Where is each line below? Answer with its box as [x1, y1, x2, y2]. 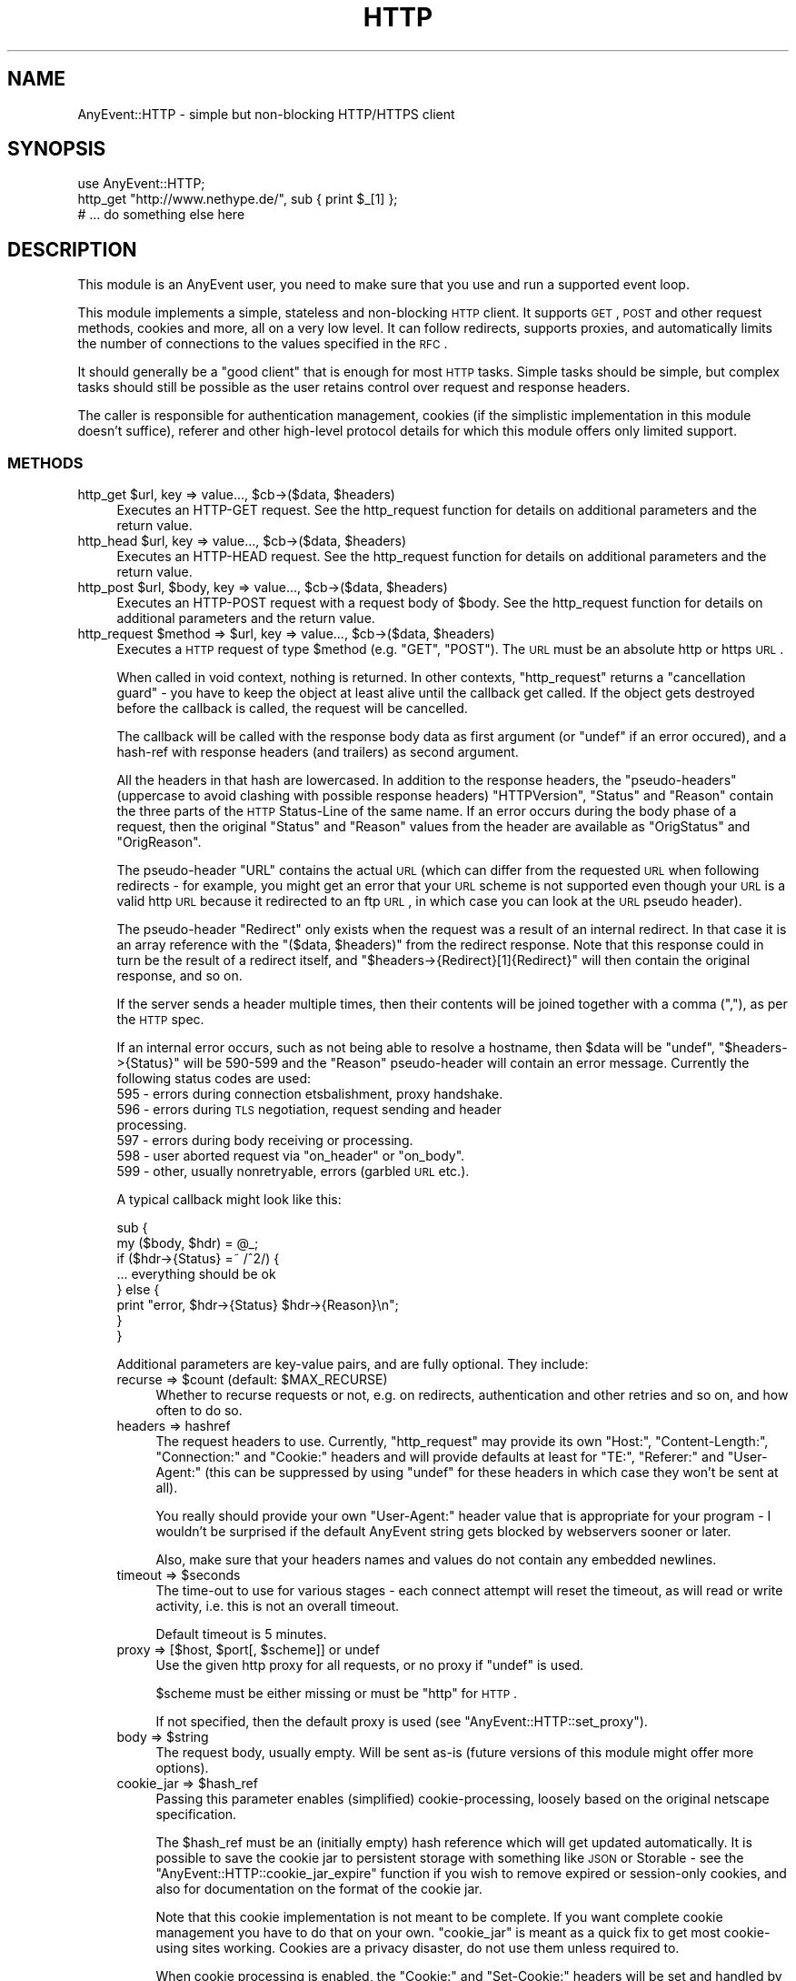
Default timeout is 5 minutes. [155, 1626, 327, 1643]
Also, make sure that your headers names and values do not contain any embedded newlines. [155, 1552, 717, 1568]
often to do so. [155, 1403, 243, 1419]
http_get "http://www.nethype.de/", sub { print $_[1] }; [77, 191, 398, 207]
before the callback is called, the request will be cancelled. [116, 700, 468, 717]
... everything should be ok [116, 1266, 276, 1282]
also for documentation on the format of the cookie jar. [155, 1881, 483, 1897]
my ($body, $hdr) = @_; [116, 1235, 259, 1252]
